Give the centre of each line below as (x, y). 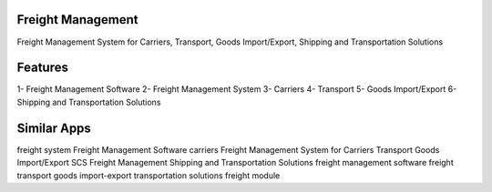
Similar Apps (54, 128)
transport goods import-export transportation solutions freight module (149, 175)
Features (42, 68)
